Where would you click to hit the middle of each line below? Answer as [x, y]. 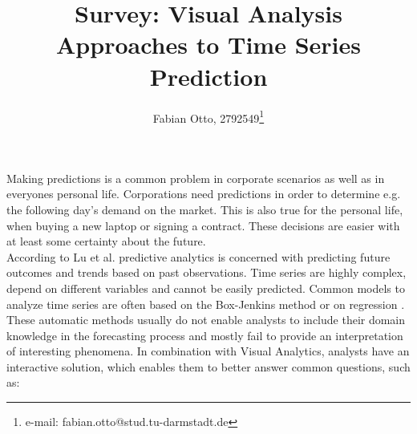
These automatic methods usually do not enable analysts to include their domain [206, 320]
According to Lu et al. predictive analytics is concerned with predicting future [198, 256]
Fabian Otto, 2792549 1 [208, 116]
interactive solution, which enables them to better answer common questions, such [208, 366]
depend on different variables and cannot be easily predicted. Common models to [206, 288]
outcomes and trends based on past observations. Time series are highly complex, [206, 272]
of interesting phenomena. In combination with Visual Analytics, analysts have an [208, 351]
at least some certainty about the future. [106, 241]
